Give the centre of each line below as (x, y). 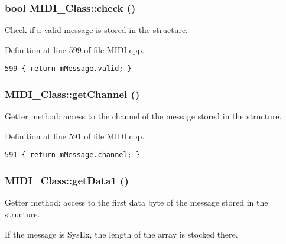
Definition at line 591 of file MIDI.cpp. (75, 136)
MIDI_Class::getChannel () (72, 94)
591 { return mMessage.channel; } (73, 155)
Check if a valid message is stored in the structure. (97, 30)
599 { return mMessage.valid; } (68, 69)
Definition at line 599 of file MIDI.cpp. (75, 49)
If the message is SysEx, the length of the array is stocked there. (121, 234)
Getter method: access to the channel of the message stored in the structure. (143, 116)
